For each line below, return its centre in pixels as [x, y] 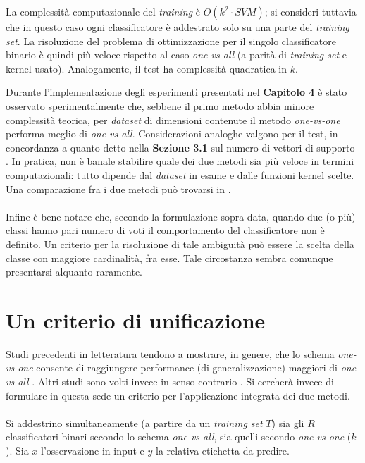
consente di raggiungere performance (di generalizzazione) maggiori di [187, 368]
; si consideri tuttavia [310, 11]
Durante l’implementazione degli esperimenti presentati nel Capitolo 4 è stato [177, 92]
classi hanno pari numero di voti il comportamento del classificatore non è [165, 230]
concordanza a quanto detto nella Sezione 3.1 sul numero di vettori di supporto [180, 147]
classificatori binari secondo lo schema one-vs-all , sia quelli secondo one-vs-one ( [179, 437]
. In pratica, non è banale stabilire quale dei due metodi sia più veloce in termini [180, 161]
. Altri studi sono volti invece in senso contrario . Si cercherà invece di [183, 381]
